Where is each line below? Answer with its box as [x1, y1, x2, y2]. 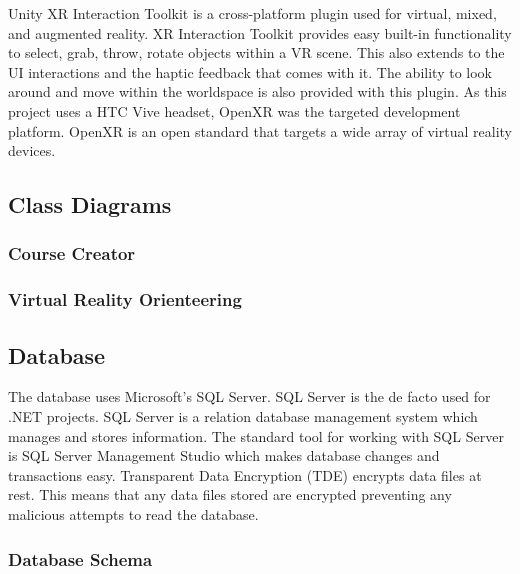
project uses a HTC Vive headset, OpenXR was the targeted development [8, 100, 461, 121]
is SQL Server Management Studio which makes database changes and [8, 445, 440, 466]
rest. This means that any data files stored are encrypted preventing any [8, 484, 452, 505]
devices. [8, 140, 56, 161]
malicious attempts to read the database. [8, 503, 259, 524]
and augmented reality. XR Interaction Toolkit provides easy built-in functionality [8, 22, 512, 43]
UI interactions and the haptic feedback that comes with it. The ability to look [8, 61, 492, 82]
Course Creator [8, 241, 136, 266]
